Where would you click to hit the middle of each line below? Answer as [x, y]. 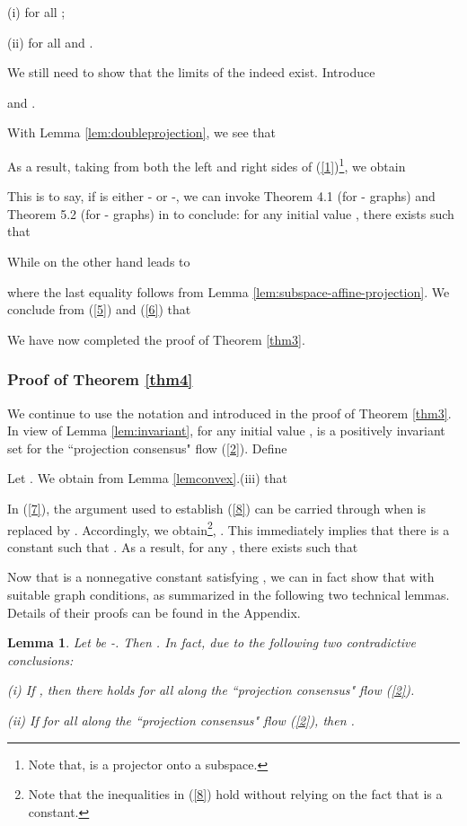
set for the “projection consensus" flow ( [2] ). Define [147, 448]
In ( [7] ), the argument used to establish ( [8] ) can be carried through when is [217, 508]
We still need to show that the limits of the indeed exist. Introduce [191, 72]
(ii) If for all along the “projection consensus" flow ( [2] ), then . [181, 720]
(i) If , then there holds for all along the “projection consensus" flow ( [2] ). [211, 690]
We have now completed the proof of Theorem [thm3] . [156, 339]
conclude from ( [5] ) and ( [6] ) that [99, 309]
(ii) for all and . [50, 42]
